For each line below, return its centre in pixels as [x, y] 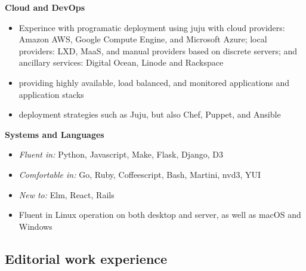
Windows [35, 226]
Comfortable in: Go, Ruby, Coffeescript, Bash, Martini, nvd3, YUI [140, 174]
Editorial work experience [86, 258]
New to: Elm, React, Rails [67, 194]
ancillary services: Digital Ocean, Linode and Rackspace [121, 62]
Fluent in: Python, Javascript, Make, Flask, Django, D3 [121, 154]
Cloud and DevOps [45, 7]
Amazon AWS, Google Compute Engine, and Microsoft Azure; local [143, 39]
